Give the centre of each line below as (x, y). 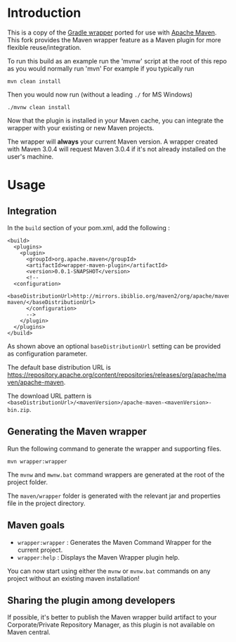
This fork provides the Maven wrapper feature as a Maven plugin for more (114, 39)
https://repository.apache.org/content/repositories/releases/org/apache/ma (117, 374)
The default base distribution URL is (59, 367)
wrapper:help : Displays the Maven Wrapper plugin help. (99, 557)
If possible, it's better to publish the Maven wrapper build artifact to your (112, 617)
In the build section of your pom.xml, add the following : (88, 227)
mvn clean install (34, 81)
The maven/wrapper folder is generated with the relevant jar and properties (114, 496)
